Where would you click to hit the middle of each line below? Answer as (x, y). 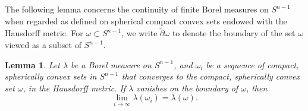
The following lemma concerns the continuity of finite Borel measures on (137, 9)
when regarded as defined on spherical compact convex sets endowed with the (146, 20)
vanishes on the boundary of (187, 88)
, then (257, 88)
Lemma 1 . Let (32, 64)
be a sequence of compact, (252, 64)
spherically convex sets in (51, 76)
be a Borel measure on (111, 64)
